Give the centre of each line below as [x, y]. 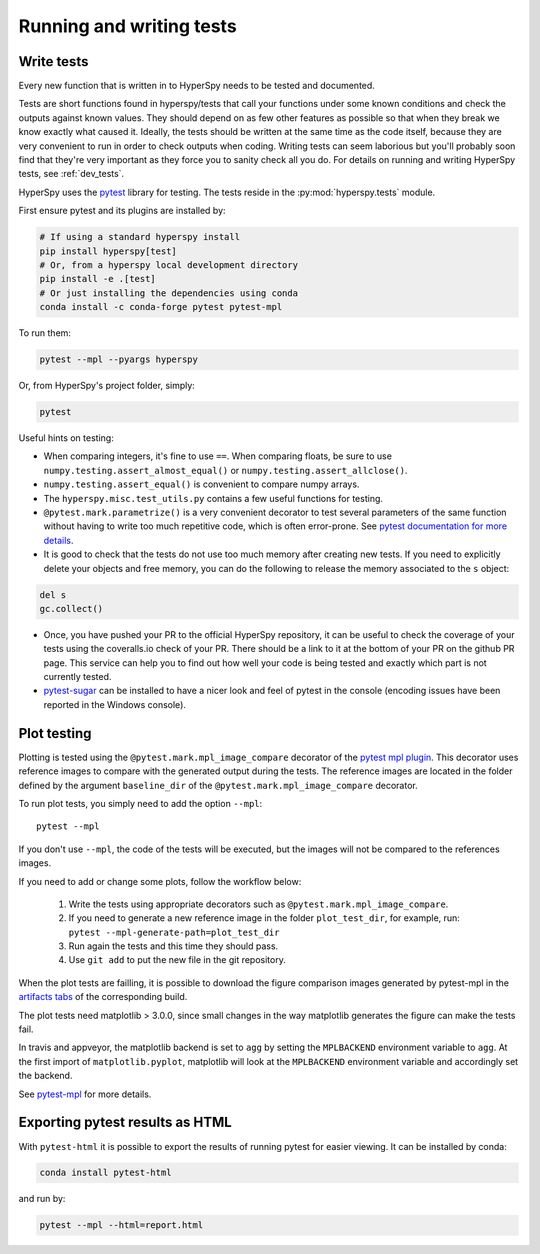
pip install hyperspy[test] [108, 251]
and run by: [42, 1199]
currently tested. [77, 677]
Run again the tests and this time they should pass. [173, 946]
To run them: [45, 333]
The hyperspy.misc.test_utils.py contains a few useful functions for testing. [213, 498]
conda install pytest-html [105, 1173]
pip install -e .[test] [98, 279]
